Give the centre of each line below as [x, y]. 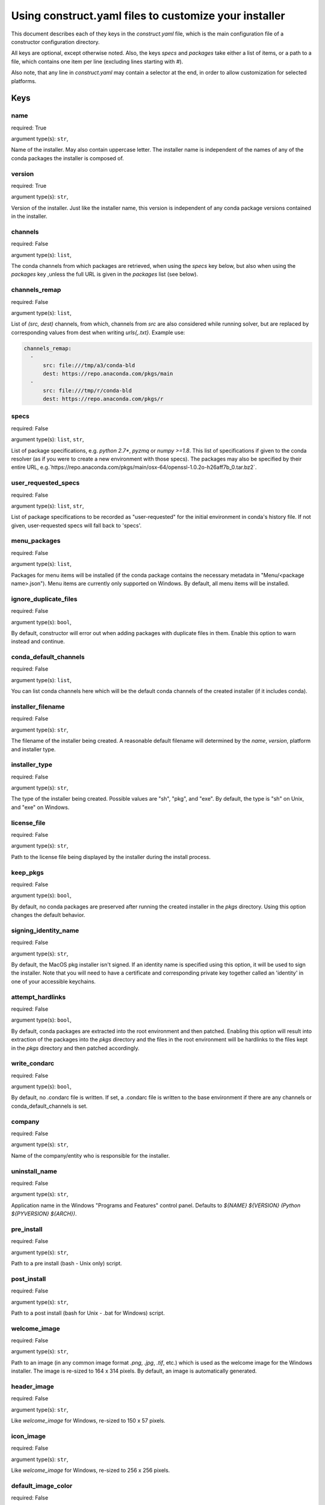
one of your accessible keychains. [54, 981]
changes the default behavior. [48, 915]
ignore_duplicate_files [44, 599]
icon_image [29, 1436]
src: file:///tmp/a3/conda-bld [89, 365]
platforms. [24, 81]
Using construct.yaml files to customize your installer [148, 16]
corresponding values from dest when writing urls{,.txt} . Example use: [98, 332]
